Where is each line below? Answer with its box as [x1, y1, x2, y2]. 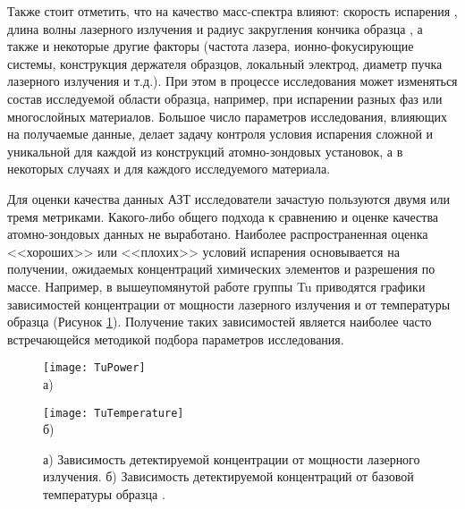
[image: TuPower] [43, 361, 146, 375]
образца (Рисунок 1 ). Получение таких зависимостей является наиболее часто [7, 312, 432, 331]
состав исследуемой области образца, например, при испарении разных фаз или [7, 89, 443, 107]
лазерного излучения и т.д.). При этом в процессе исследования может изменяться [7, 72, 458, 90]
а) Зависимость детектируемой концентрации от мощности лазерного [43, 449, 420, 468]
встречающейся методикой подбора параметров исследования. [7, 329, 344, 348]
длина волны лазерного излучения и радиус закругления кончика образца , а [7, 19, 423, 38]
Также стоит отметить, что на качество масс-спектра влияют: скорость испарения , [7, 2, 458, 20]
